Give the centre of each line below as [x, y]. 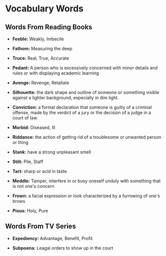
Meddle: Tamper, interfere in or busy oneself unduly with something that [86, 181]
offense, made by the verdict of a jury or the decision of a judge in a [82, 113]
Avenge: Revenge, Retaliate [41, 83]
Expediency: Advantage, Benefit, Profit [53, 238]
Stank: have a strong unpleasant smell [52, 152]
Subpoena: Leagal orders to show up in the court [63, 248]
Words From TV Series [41, 226]
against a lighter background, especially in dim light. [65, 98]
